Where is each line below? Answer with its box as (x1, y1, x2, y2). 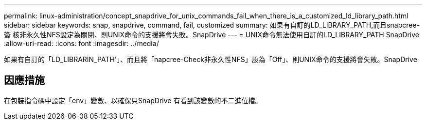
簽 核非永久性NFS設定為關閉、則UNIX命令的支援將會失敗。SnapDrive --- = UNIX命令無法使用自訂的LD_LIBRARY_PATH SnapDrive (4, 31, 419, 39)
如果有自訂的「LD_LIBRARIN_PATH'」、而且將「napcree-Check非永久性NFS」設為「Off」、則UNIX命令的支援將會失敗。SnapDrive (4, 55, 417, 63)
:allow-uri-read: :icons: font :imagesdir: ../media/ (4, 39, 159, 47)
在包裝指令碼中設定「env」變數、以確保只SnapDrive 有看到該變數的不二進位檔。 (4, 96, 262, 105)
